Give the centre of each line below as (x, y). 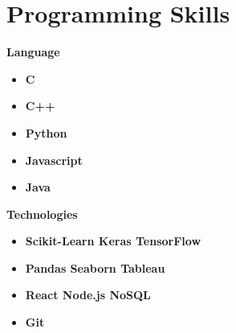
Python (46, 132)
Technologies (42, 214)
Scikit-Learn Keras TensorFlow (113, 241)
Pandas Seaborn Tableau (95, 267)
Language (33, 52)
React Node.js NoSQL (88, 295)
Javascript (54, 160)
